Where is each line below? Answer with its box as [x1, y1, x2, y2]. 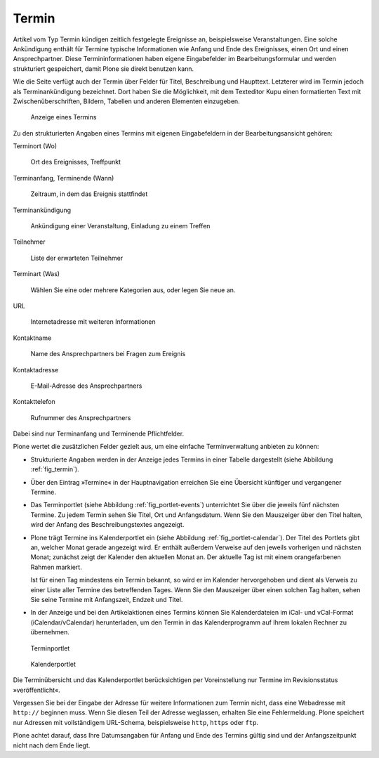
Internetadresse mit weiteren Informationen [30, 318, 156, 326]
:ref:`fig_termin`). [30, 465, 80, 473]
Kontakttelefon [13, 398, 55, 406]
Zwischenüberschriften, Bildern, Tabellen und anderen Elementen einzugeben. [13, 97, 240, 105]
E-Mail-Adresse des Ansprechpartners [30, 381, 142, 390]
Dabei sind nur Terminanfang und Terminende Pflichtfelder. [13, 429, 185, 438]
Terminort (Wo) [13, 142, 58, 150]
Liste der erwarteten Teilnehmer [30, 254, 124, 262]
